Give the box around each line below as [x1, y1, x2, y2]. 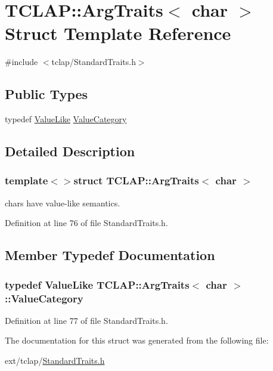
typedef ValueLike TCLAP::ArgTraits [5, 277, 190, 292]
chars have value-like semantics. [5, 196, 120, 209]
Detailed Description [5, 142, 135, 160]
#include [5, 55, 38, 68]
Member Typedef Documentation [5, 246, 215, 264]
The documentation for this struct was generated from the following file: [5, 334, 269, 347]
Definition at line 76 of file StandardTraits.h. [5, 217, 168, 229]
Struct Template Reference [5, 21, 231, 45]
